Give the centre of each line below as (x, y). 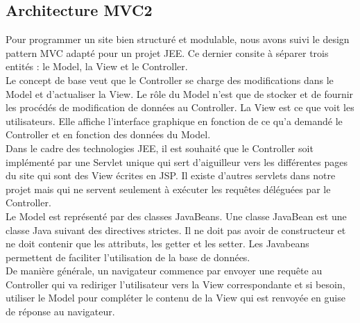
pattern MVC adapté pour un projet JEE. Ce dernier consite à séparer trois (167, 52)
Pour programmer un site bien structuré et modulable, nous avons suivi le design (178, 39)
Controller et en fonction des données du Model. (108, 134)
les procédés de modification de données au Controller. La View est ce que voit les (180, 107)
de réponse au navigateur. (60, 312)
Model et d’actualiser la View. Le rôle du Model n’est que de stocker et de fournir (180, 93)
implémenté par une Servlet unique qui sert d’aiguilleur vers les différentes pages (177, 161)
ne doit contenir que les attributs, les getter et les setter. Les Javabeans (157, 243)
